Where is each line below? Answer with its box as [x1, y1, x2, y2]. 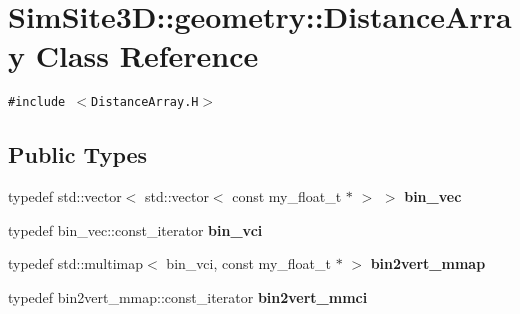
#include [8, 95, 66, 110]
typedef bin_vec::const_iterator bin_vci [8, 219, 263, 240]
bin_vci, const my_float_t [166, 253, 331, 274]
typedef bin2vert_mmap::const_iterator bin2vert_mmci [8, 286, 368, 307]
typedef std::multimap [8, 253, 144, 274]
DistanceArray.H [91, 95, 199, 110]
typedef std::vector [8, 186, 122, 207]
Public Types [8, 139, 148, 170]
